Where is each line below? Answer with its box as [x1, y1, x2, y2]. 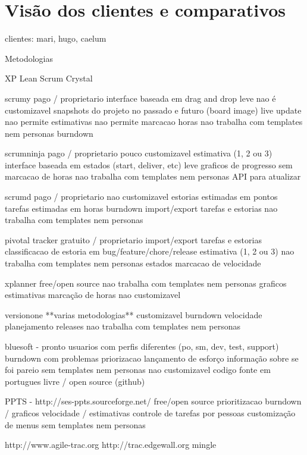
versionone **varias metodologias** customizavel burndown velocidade [5, 308, 262, 321]
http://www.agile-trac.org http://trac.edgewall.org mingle [5, 438, 217, 451]
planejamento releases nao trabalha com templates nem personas [5, 320, 240, 332]
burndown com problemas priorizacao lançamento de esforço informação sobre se [5, 352, 299, 364]
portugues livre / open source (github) [5, 375, 145, 387]
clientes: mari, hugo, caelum [5, 32, 106, 45]
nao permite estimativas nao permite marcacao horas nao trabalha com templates [5, 115, 303, 128]
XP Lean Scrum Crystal [5, 72, 93, 84]
